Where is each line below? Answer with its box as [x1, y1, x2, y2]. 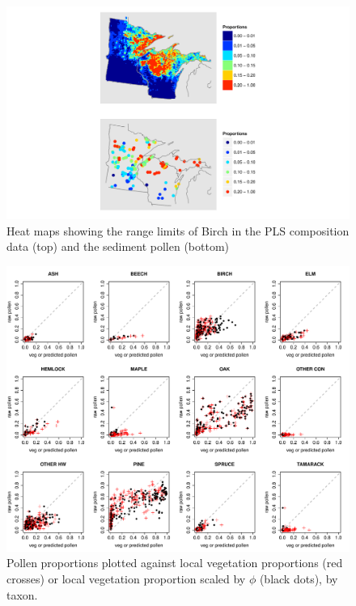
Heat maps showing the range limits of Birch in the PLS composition [6, 222, 350, 239]
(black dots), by [259, 570, 338, 587]
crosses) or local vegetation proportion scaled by [6, 570, 246, 587]
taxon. [6, 586, 38, 603]
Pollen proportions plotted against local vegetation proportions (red [6, 554, 343, 571]
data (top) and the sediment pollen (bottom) [6, 238, 230, 255]
